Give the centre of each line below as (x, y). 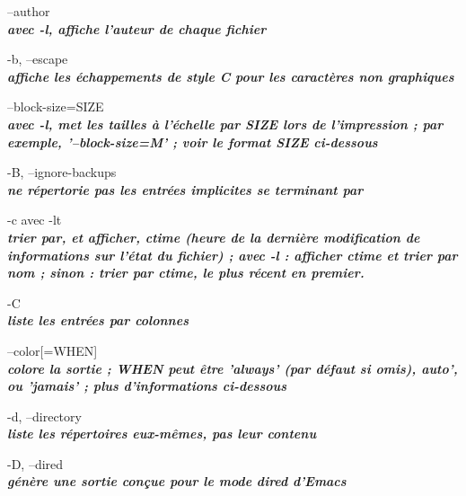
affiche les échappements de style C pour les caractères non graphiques (231, 76)
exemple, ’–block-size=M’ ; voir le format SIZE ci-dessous (193, 142)
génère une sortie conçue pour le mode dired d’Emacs (177, 481)
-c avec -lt (35, 220)
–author (29, 11)
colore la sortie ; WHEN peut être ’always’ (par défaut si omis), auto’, (233, 368)
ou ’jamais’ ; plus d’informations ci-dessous (147, 386)
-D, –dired (35, 463)
